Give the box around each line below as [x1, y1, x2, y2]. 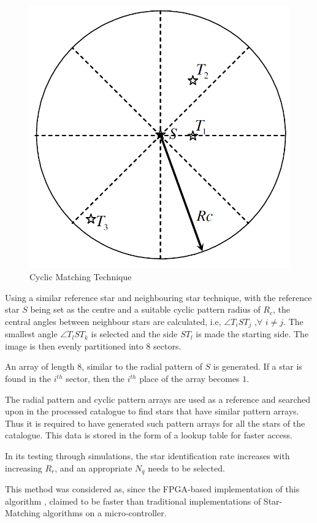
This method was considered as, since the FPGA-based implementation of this [5, 483, 300, 495]
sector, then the [66, 372, 125, 385]
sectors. [153, 339, 181, 352]
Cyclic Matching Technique [29, 270, 132, 283]
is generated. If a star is [213, 360, 302, 373]
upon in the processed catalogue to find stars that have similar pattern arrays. [5, 405, 299, 418]
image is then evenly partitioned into [5, 339, 143, 352]
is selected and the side [91, 327, 178, 340]
